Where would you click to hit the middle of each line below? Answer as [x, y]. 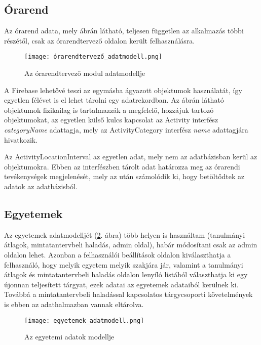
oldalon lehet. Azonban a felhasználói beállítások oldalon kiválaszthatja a [118, 254]
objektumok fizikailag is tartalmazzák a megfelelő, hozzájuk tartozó [109, 110]
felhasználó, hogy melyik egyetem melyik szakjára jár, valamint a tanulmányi [124, 264]
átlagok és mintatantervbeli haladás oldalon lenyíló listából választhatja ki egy [126, 274]
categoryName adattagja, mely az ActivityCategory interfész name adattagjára [126, 130]
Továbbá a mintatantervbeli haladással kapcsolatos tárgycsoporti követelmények [128, 294]
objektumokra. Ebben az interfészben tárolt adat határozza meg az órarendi [122, 166]
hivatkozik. [21, 139]
